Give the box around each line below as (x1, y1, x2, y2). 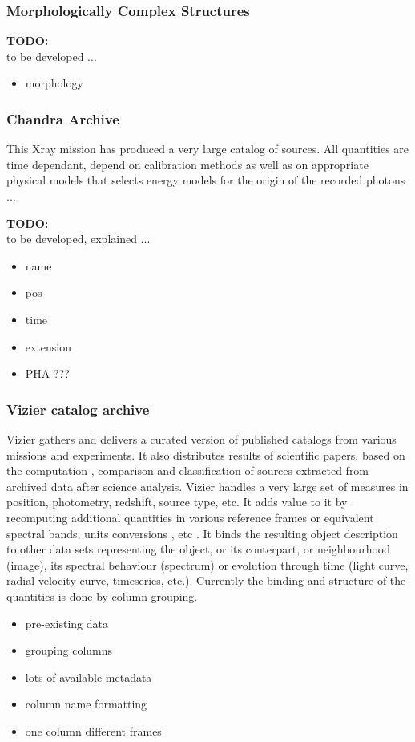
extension (25, 338, 72, 355)
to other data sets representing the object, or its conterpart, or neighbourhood (6, 541, 390, 558)
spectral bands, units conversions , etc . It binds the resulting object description (6, 525, 398, 541)
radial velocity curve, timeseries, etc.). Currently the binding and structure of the (6, 572, 406, 589)
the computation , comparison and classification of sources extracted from (6, 462, 369, 479)
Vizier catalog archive (6, 399, 150, 419)
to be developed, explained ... (6, 230, 151, 247)
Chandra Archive (6, 108, 119, 128)
